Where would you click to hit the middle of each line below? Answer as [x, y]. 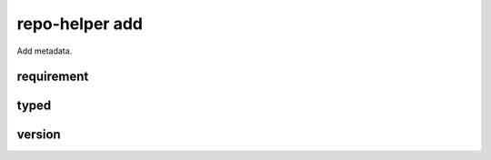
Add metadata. [45, 51]
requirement [53, 77]
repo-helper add [80, 24]
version [39, 135]
